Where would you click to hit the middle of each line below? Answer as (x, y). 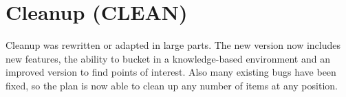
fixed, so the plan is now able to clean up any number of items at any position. (172, 85)
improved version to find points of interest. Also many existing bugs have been (171, 72)
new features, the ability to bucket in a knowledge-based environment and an (168, 58)
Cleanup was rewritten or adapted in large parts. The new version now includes (173, 45)
